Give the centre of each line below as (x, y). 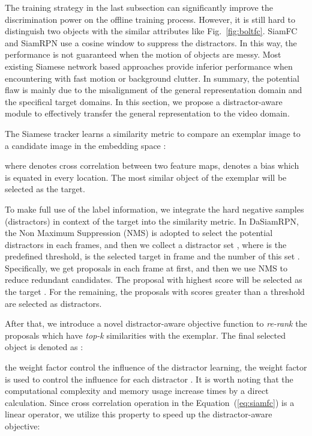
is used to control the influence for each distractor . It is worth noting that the (149, 379)
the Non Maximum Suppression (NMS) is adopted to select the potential (139, 233)
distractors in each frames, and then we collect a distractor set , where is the (146, 244)
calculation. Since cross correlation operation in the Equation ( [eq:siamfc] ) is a (150, 402)
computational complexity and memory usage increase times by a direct (137, 391)
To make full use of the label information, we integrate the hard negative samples (154, 209)
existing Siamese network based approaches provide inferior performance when (149, 66)
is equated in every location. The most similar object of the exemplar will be (146, 177)
